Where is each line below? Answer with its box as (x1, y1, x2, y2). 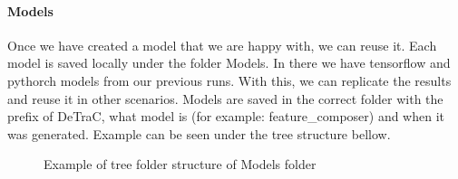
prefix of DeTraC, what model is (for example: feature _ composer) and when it (7, 107, 445, 126)
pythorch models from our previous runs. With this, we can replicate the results (7, 71, 452, 89)
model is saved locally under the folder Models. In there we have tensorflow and (7, 53, 451, 72)
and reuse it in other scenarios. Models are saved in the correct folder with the (7, 89, 443, 108)
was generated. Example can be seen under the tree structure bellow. (7, 124, 391, 143)
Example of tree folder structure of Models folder (44, 155, 317, 174)
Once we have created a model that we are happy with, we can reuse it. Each (7, 35, 437, 54)
